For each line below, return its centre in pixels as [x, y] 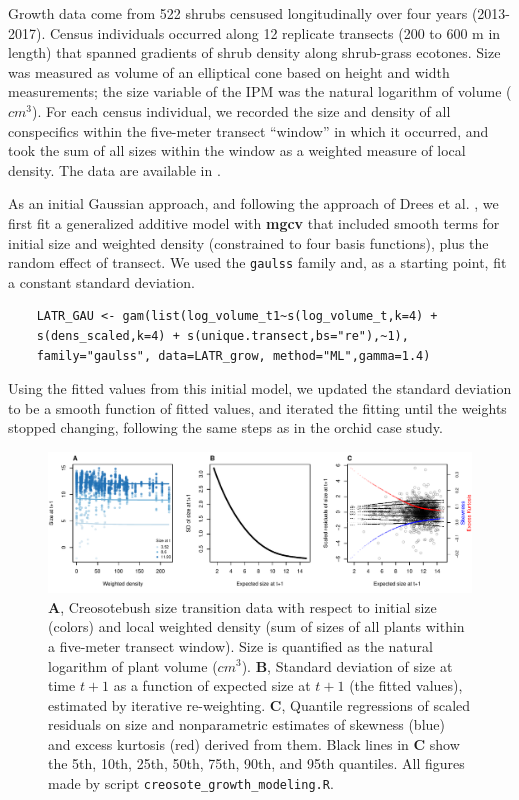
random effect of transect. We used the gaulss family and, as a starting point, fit [257, 262]
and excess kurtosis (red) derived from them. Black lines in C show [254, 743]
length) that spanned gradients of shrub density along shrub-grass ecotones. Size [254, 52]
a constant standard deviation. [101, 281]
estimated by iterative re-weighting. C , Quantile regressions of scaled [259, 704]
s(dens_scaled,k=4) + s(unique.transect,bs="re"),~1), [222, 335]
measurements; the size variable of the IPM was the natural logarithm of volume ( [260, 91]
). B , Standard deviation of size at [347, 665]
